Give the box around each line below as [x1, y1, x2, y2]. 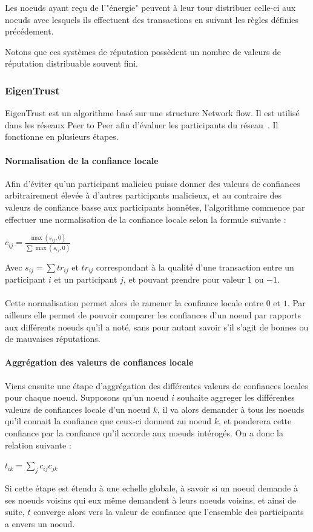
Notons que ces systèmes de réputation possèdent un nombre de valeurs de [5, 45, 282, 57]
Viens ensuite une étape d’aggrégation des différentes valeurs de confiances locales [5, 379, 308, 392]
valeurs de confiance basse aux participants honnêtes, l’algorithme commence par [5, 200, 305, 213]
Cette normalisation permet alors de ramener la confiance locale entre [5, 297, 263, 309]
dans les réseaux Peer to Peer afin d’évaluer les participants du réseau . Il [5, 118, 278, 131]
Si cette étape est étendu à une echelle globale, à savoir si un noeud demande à [5, 481, 298, 494]
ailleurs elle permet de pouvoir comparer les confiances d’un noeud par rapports [5, 309, 301, 321]
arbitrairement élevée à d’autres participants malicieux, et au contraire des [5, 189, 282, 202]
